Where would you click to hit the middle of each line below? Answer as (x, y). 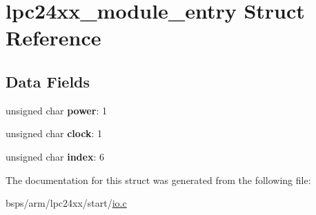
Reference (53, 38)
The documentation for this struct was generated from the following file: (158, 180)
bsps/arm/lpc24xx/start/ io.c (66, 203)
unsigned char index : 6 (55, 156)
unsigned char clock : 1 (54, 133)
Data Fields (48, 81)
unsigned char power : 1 (56, 110)
